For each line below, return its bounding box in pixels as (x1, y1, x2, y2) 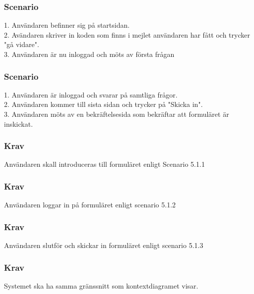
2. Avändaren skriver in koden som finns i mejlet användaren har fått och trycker (4, 29, 250, 40)
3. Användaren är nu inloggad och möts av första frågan (4, 49, 175, 59)
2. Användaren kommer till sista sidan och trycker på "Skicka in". (4, 99, 203, 109)
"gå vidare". (4, 39, 39, 49)
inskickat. (4, 118, 33, 129)
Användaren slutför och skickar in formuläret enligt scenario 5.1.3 (4, 240, 203, 250)
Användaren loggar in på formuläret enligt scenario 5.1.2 (4, 199, 176, 210)
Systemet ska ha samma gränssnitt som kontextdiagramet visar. (4, 280, 198, 291)
